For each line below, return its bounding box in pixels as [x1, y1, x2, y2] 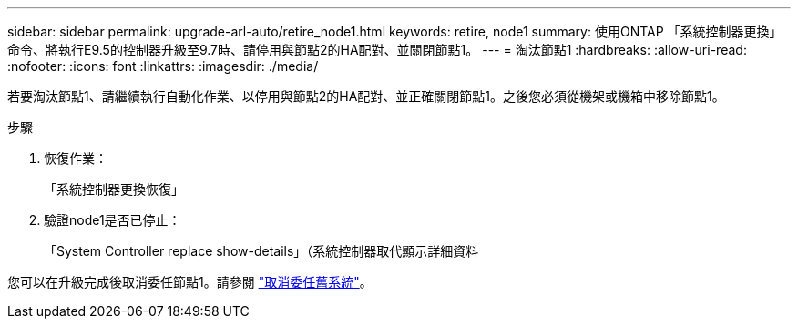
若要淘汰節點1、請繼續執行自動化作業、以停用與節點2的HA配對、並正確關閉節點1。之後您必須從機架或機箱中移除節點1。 [7, 88, 725, 104]
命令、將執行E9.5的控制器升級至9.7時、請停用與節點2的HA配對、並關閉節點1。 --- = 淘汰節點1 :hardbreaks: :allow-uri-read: [7, 42, 747, 57]
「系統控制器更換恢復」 [44, 181, 184, 197]
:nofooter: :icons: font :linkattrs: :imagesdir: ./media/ [7, 58, 319, 74]
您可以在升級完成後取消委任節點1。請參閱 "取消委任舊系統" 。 [7, 274, 373, 290]
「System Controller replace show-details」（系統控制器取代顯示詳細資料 [44, 243, 479, 259]
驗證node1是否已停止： [44, 212, 181, 228]
